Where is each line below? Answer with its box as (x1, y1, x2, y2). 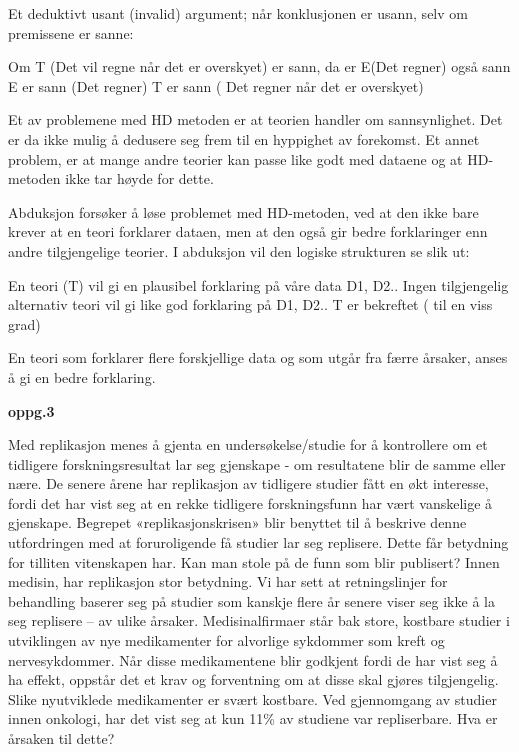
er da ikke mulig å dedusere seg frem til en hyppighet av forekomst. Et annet (8, 128, 480, 149)
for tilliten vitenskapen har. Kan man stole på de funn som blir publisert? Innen (8, 551, 500, 572)
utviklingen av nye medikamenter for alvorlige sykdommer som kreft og (8, 630, 445, 651)
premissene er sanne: (8, 22, 134, 43)
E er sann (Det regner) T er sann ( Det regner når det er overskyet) (8, 75, 424, 96)
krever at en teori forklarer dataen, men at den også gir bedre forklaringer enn (8, 221, 488, 242)
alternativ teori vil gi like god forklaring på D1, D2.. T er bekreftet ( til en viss (8, 294, 493, 315)
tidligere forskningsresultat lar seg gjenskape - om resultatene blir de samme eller (8, 453, 506, 474)
